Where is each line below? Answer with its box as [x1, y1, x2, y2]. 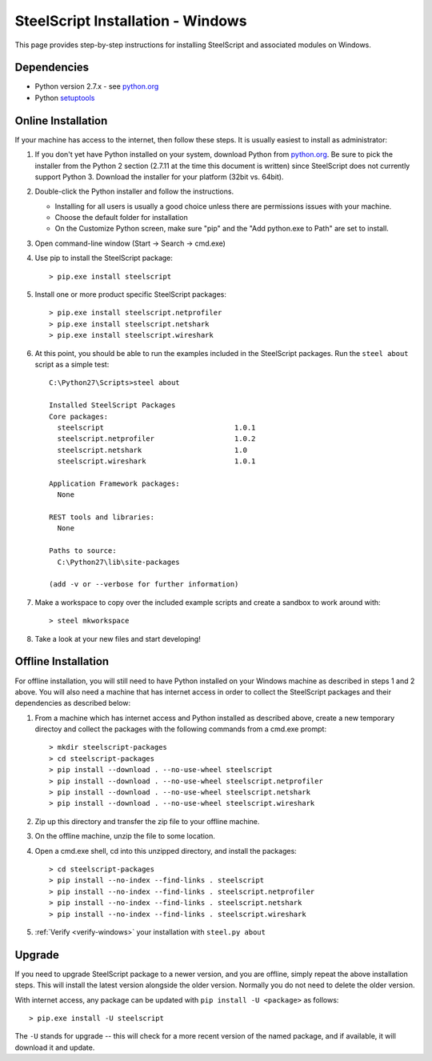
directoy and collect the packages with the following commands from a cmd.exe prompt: [34, 724, 327, 734]
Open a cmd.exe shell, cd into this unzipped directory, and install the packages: [34, 846, 298, 855]
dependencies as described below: [14, 699, 131, 708]
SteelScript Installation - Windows [14, 12, 247, 30]
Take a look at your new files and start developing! [34, 634, 202, 643]
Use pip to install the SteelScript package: [34, 253, 174, 263]
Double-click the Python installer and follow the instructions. [34, 186, 234, 196]
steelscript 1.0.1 [57, 422, 256, 432]
